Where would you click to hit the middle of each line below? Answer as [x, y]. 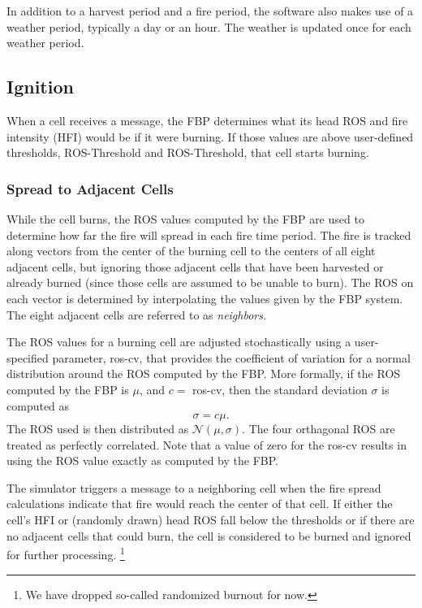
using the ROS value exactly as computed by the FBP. [142, 460]
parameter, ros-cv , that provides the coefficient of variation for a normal [231, 357]
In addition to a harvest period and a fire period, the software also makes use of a [210, 11]
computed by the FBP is [68, 389]
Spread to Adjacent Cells [90, 188]
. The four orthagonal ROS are [319, 429]
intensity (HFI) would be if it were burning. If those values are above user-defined [210, 136]
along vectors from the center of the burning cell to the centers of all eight [191, 251]
